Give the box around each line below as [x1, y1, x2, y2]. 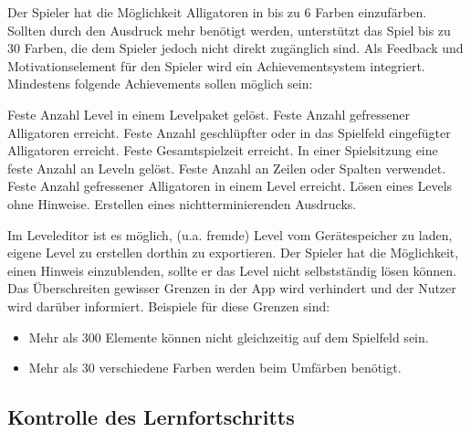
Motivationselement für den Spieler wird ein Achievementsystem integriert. [7, 56, 425, 75]
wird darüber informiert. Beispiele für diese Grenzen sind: [7, 296, 330, 315]
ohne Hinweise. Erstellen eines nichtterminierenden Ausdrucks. [7, 194, 357, 213]
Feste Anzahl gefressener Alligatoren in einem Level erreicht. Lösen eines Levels [7, 176, 453, 195]
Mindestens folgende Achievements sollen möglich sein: [7, 74, 313, 93]
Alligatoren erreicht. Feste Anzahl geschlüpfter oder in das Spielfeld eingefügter [7, 122, 451, 142]
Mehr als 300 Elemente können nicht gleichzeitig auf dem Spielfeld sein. [28, 327, 429, 346]
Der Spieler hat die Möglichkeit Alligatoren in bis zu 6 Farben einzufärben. [7, 3, 427, 21]
